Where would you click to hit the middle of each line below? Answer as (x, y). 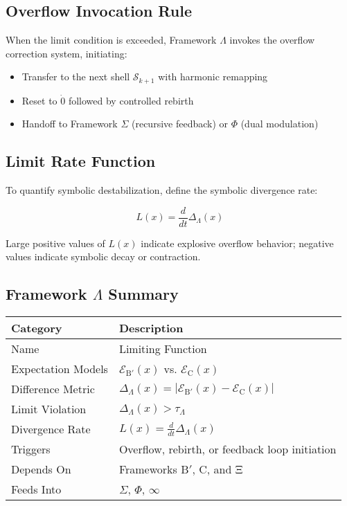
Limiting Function (163, 349)
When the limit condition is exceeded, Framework (111, 40)
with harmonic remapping (213, 76)
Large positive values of (55, 243)
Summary (143, 294)
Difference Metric (53, 389)
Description (151, 328)
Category (37, 328)
